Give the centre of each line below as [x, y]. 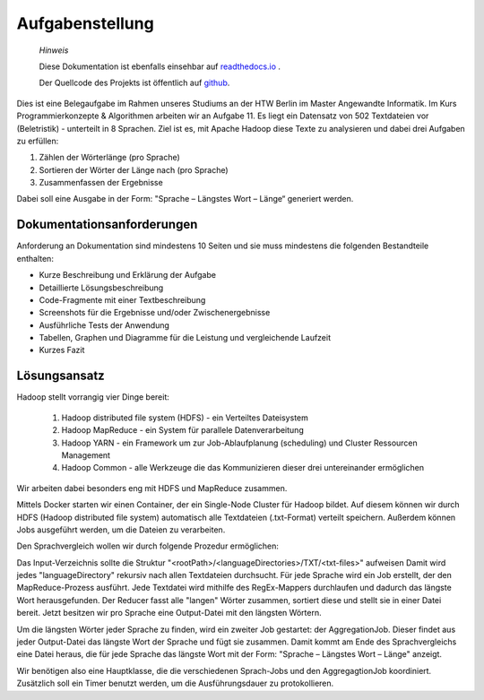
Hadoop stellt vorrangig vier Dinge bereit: [93, 397]
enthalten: [35, 258]
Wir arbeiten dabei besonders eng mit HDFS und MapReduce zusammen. [152, 488]
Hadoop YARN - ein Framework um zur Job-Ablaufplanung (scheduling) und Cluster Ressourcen [240, 443]
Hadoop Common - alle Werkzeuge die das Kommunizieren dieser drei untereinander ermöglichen [243, 468]
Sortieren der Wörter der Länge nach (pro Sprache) [134, 169]
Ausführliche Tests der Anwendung [104, 325]
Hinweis [54, 50]
